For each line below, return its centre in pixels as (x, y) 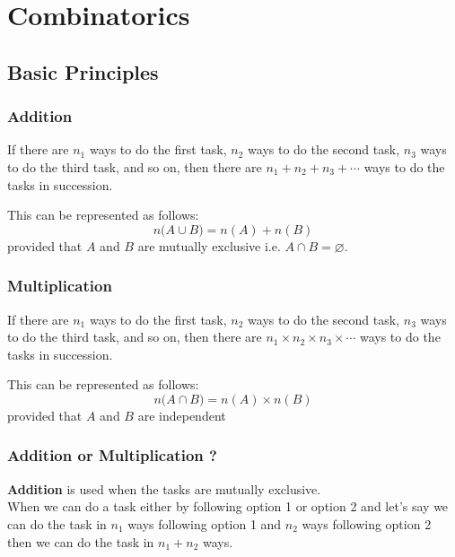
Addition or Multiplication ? (112, 455)
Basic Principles (83, 71)
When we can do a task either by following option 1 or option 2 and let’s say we (228, 506)
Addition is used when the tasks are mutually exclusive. (164, 488)
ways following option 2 (367, 523)
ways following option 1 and (205, 523)
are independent (182, 415)
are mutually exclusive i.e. (209, 245)
